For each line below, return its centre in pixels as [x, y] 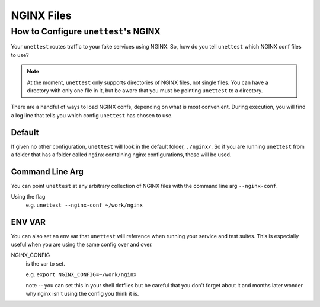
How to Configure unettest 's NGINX [86, 31]
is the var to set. [45, 263]
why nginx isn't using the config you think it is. [82, 293]
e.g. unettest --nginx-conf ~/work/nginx [84, 205]
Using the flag [28, 197]
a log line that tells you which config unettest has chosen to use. [92, 115]
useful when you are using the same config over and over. [82, 244]
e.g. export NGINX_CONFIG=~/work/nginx [81, 274]
